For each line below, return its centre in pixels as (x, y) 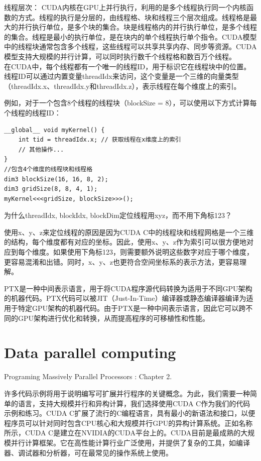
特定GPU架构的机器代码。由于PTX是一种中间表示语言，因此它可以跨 (132, 308)
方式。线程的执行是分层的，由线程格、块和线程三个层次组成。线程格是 (134, 17)
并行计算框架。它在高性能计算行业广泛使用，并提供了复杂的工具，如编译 (130, 442)
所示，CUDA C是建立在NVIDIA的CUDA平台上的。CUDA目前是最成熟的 (122, 433)
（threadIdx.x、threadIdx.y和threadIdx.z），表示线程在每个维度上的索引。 (122, 86)
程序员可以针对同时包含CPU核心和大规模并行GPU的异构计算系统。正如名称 (128, 423)
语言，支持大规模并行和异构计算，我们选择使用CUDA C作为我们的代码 (134, 403)
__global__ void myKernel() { (54, 130)
